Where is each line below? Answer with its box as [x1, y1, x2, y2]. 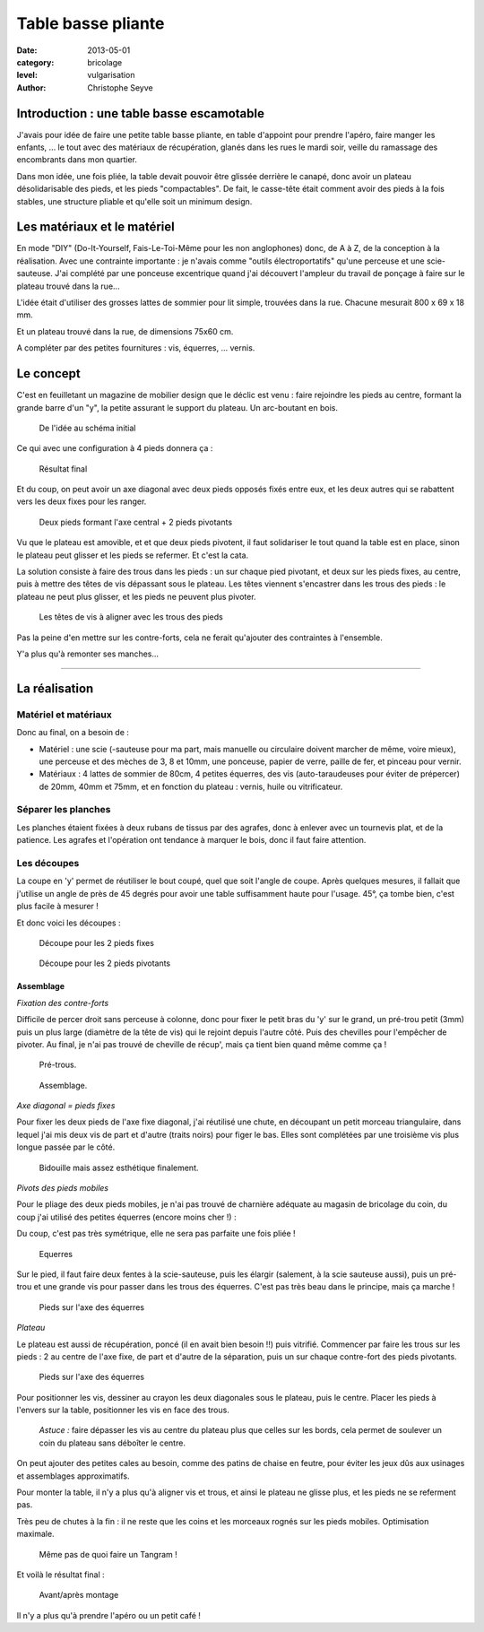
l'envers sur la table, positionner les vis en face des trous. [16, 1404, 230, 1416]
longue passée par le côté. [16, 1142, 116, 1152]
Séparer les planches [16, 803, 111, 816]
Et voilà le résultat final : [16, 1569, 105, 1580]
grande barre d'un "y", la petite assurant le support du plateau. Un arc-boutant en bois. [16, 402, 338, 412]
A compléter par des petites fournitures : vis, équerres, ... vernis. [16, 343, 255, 353]
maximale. [16, 1529, 55, 1540]
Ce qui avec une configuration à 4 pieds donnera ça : [16, 443, 213, 454]
